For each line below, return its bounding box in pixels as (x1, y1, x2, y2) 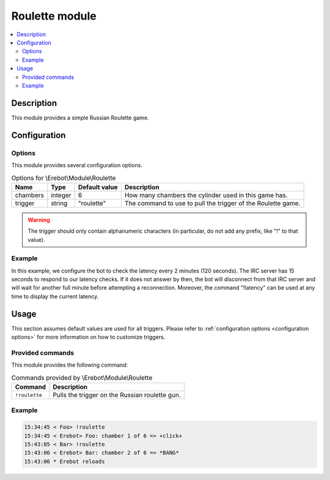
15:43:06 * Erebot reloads (24, 458, 105, 465)
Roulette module (11, 9, 97, 23)
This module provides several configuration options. (11, 161, 143, 168)
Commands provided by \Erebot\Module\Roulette (11, 373, 153, 382)
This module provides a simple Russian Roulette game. (11, 114, 149, 121)
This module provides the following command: (11, 361, 128, 369)
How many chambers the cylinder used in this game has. (124, 190, 288, 199)
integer (51, 190, 71, 199)
